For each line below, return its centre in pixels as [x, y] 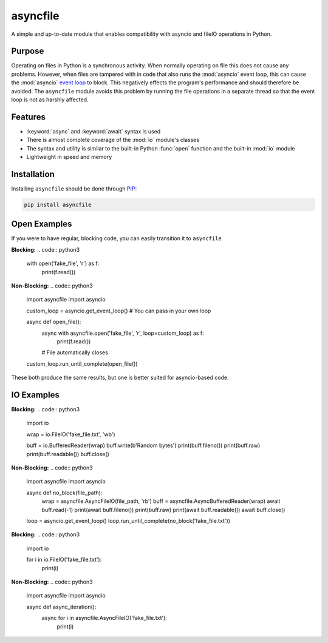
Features [28, 117]
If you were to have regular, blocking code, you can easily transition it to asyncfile [116, 238]
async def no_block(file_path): [64, 493]
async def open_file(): [54, 322]
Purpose [28, 51]
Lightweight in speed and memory [69, 157]
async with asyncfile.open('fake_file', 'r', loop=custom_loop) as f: [123, 333]
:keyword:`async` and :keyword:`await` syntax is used [94, 131]
